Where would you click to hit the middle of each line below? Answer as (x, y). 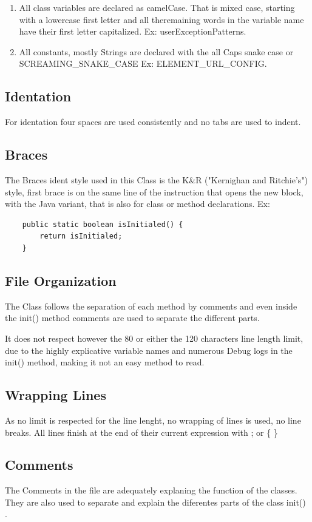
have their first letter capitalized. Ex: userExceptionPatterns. (133, 31)
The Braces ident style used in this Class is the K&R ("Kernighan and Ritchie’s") (156, 179)
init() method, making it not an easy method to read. (105, 362)
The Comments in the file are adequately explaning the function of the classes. (151, 490)
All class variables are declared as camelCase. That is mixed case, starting (157, 7)
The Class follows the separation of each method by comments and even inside (151, 306)
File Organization (61, 280)
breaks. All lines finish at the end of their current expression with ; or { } (141, 432)
